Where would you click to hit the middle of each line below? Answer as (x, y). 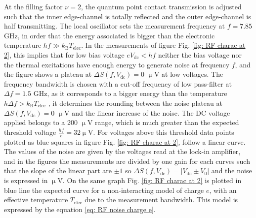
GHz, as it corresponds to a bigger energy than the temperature (130, 93)
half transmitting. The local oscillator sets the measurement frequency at (114, 26)
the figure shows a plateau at (48, 74)
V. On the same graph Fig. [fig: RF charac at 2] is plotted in (149, 180)
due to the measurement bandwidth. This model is (161, 200)
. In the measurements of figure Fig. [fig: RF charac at (163, 45)
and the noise (232, 171)
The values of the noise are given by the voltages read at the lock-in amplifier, (122, 151)
